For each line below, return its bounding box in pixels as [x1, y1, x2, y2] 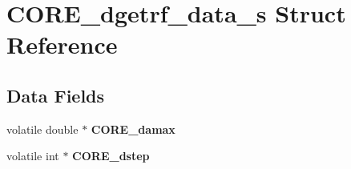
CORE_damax [91, 120, 175, 137]
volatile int [6, 147, 59, 164]
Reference [6, 28, 118, 61]
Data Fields [6, 82, 105, 107]
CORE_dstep [72, 147, 150, 164]
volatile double [6, 120, 79, 137]
